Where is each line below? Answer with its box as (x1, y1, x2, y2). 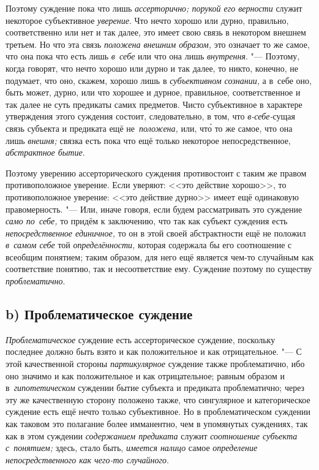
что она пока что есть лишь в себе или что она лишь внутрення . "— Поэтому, (6, 50, 300, 63)
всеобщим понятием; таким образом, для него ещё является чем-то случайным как (6, 250, 314, 263)
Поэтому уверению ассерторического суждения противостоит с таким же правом (6, 166, 307, 179)
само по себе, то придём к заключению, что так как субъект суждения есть (6, 214, 288, 227)
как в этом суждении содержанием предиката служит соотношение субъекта (6, 429, 298, 442)
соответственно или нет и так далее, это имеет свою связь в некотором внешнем (6, 26, 306, 39)
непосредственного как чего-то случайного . (6, 453, 169, 466)
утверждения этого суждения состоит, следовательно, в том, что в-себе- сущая (6, 110, 296, 123)
